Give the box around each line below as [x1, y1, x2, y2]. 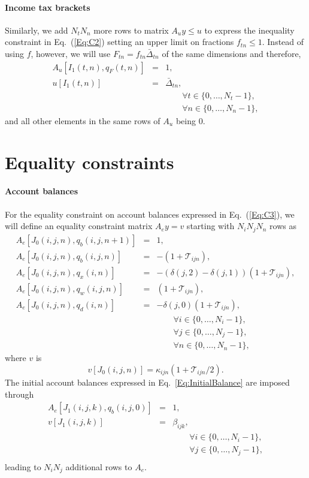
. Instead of [262, 35, 304, 48]
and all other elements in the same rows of [5, 114, 160, 127]
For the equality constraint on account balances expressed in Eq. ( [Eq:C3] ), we [5, 208, 295, 220]
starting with [186, 220, 235, 232]
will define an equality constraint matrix [5, 220, 153, 232]
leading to [5, 460, 41, 473]
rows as [269, 220, 296, 232]
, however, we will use [31, 47, 111, 59]
